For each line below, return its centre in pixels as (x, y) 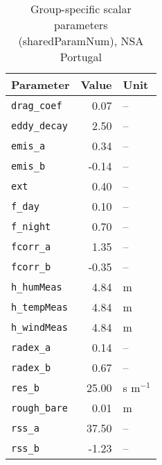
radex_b (31, 367)
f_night (31, 226)
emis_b (28, 166)
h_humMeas (37, 287)
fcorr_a (31, 246)
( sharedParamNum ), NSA (81, 41)
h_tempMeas (39, 307)
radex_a (31, 347)
